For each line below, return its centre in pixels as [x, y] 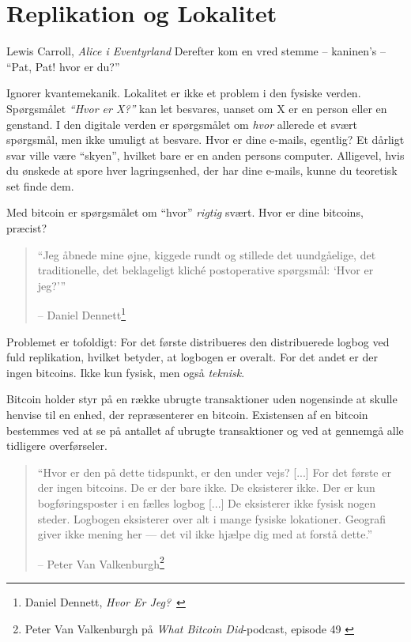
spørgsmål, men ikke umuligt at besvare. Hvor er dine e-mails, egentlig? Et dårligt [205, 140]
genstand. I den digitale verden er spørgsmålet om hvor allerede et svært [182, 124]
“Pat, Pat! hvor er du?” [63, 66]
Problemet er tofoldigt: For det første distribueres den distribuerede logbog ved [198, 341]
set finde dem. [40, 185]
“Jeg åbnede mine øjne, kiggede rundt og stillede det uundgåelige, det [207, 254]
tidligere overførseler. [57, 446]
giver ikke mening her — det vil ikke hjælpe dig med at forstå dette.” [205, 534]
